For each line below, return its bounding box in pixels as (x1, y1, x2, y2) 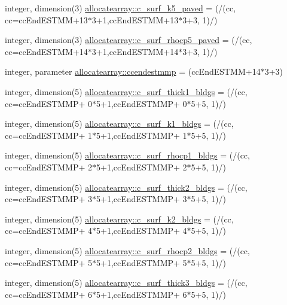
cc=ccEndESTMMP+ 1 (5, 129, 93, 141)
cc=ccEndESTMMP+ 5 (5, 256, 93, 269)
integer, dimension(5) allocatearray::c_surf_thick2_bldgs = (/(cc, (5, 181, 248, 193)
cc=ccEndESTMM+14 (5, 45, 88, 57)
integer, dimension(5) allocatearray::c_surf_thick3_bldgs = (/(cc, (5, 276, 248, 289)
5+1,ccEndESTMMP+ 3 (96, 193, 187, 205)
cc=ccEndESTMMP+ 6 (5, 288, 93, 300)
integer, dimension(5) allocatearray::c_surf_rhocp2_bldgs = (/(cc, (5, 244, 250, 257)
